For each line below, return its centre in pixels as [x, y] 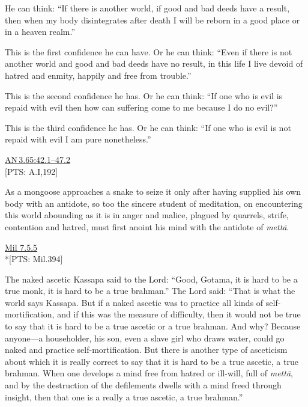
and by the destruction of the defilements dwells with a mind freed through [143, 385]
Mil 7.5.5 [21, 247]
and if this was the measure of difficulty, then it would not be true [179, 314]
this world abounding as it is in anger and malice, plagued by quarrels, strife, [147, 215]
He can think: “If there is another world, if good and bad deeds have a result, [147, 8]
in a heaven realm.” [40, 32]
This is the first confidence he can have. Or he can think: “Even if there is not [149, 51]
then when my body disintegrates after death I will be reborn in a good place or [152, 20]
